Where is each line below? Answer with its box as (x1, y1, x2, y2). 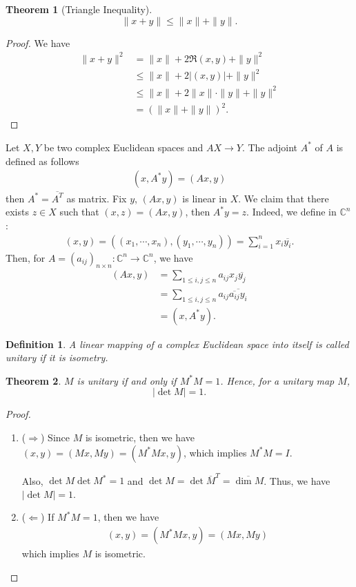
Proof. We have (6, 35, 70, 50)
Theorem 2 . (6, 373, 61, 387)
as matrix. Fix (66, 191, 127, 205)
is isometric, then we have (85, 430, 195, 444)
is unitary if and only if (77, 373, 177, 387)
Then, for (6, 250, 46, 264)
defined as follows (6, 153, 79, 168)
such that (59, 204, 99, 219)
